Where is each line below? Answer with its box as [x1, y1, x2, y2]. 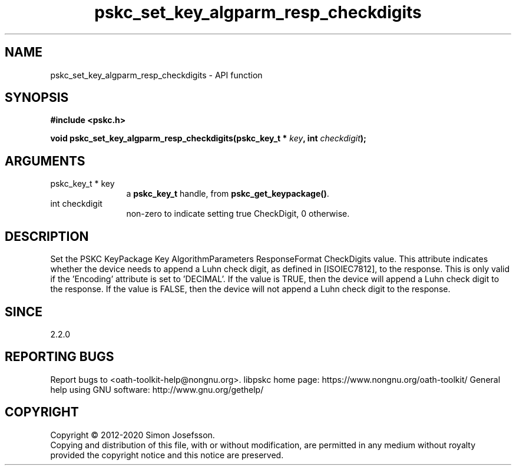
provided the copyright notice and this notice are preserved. [50, 449, 284, 460]
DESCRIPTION [5, 229, 89, 244]
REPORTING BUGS [5, 349, 114, 365]
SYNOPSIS [5, 90, 69, 105]
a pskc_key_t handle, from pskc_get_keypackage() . [126, 188, 329, 199]
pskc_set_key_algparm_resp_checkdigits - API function [50, 69, 263, 80]
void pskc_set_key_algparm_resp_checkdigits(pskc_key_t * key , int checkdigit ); [50, 133, 366, 144]
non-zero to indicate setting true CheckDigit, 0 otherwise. [126, 208, 350, 219]
